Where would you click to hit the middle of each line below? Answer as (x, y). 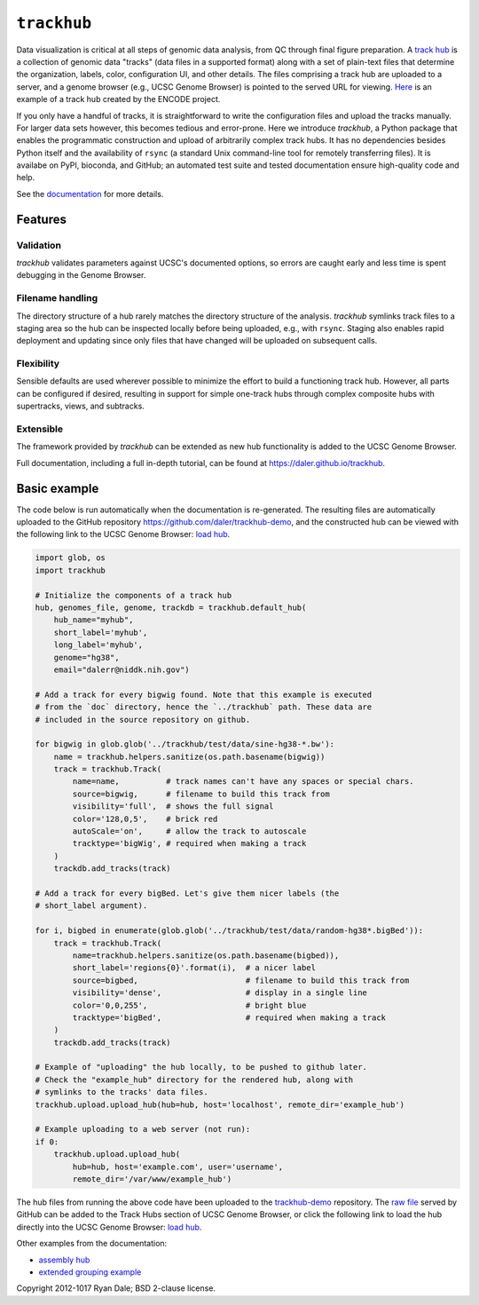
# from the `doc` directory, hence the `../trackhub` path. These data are (204, 707)
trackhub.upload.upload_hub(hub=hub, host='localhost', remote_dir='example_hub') (220, 1104)
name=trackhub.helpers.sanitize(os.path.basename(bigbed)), (206, 955)
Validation (39, 245)
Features (41, 219)
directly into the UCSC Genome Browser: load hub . (109, 1227)
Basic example (58, 488)
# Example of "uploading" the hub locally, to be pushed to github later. (201, 1067)
